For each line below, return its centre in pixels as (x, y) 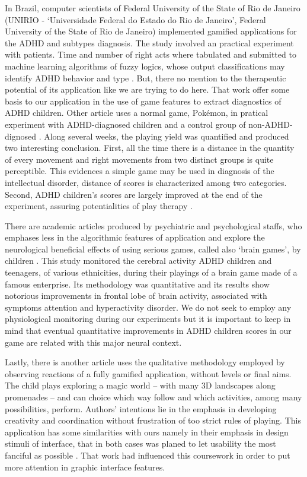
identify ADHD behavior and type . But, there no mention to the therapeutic (145, 78)
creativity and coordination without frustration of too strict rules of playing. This (153, 420)
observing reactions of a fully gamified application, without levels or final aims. (148, 373)
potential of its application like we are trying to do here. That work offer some (147, 89)
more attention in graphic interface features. (85, 467)
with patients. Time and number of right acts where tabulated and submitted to (151, 54)
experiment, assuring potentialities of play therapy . (99, 206)
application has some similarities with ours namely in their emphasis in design (147, 432)
